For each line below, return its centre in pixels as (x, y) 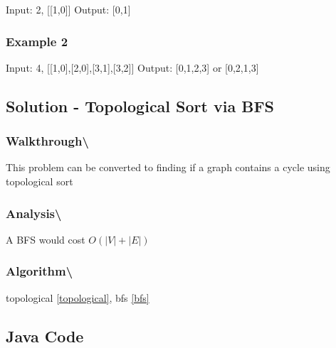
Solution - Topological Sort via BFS (140, 105)
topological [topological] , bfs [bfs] (78, 297)
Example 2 (37, 41)
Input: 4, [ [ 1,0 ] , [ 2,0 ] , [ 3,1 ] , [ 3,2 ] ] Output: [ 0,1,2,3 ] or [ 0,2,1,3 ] (132, 67)
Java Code (45, 336)
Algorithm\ (40, 271)
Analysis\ (34, 213)
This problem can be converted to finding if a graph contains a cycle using (168, 167)
